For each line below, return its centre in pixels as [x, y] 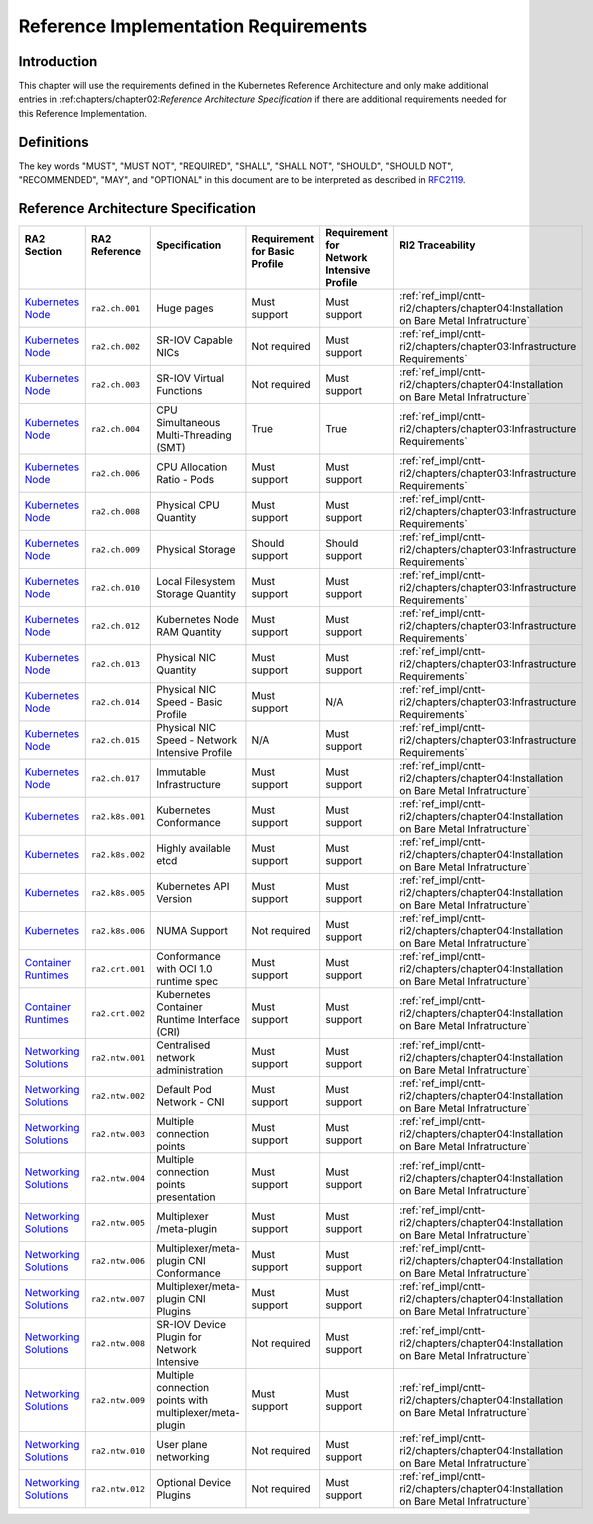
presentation [186, 1197]
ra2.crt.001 [117, 968]
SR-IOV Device [191, 1325]
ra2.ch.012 [115, 625]
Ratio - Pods [185, 480]
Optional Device [194, 1483]
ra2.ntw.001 [117, 1057]
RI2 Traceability [437, 245]
